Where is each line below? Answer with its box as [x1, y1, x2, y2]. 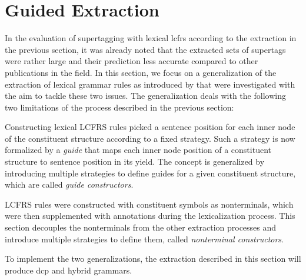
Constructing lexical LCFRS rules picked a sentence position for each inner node [5, 121, 295, 133]
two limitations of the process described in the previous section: [5, 101, 234, 113]
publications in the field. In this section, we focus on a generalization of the [5, 66, 277, 78]
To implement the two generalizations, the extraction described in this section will [5, 252, 301, 265]
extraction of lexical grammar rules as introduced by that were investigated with [5, 78, 295, 90]
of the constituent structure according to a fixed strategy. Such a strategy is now [5, 132, 295, 144]
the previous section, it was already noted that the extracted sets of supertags [5, 43, 286, 55]
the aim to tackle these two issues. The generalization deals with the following [5, 89, 286, 102]
